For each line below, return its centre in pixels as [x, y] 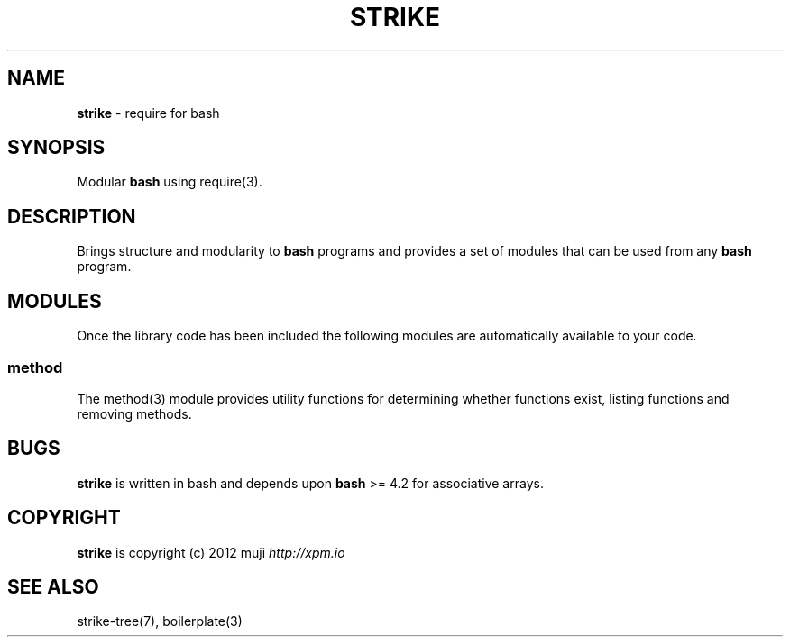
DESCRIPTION [72, 216]
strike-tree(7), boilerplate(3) [160, 621]
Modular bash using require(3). [170, 182]
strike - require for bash [148, 113]
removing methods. [134, 413]
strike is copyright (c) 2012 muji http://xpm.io [211, 552]
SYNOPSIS [56, 148]
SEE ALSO [53, 586]
